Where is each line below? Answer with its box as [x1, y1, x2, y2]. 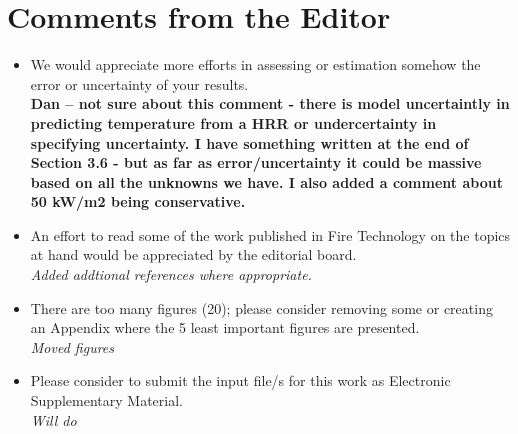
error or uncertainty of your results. [30, 73, 249, 94]
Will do [30, 409, 77, 430]
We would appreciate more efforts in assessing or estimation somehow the [30, 54, 481, 75]
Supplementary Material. [30, 390, 183, 411]
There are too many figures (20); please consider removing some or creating [30, 297, 493, 318]
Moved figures [30, 336, 115, 357]
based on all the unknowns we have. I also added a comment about [30, 171, 503, 192]
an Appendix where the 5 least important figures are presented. [30, 317, 420, 338]
